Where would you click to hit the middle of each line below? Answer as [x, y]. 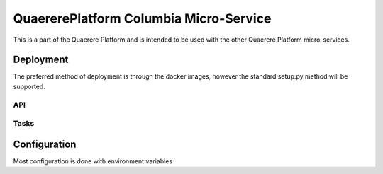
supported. [29, 86]
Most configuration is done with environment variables [93, 161]
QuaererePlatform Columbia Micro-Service [142, 18]
